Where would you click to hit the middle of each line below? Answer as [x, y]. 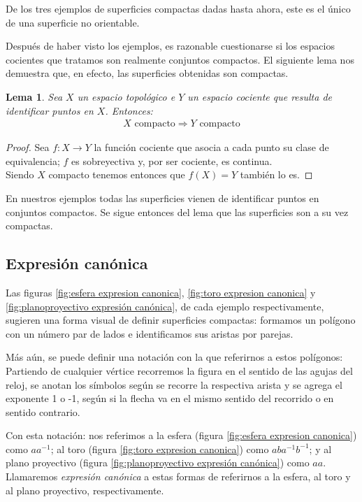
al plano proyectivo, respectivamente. [85, 490]
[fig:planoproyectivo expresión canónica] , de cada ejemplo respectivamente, [165, 306]
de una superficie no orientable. [73, 22]
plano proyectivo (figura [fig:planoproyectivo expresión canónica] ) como [158, 462]
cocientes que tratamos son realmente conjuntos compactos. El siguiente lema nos [180, 59]
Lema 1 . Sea [34, 96]
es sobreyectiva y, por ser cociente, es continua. [172, 160]
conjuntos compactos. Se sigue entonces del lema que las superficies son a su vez [177, 211]
